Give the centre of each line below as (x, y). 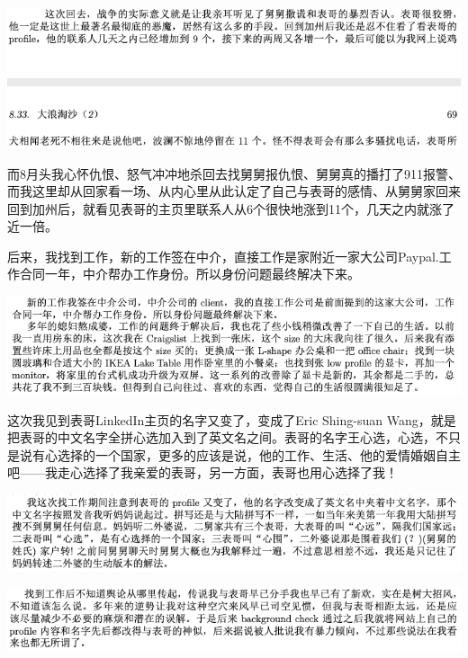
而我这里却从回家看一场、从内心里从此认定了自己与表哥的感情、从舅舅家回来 (234, 191)
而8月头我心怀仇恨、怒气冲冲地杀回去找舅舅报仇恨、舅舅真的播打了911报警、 (234, 173)
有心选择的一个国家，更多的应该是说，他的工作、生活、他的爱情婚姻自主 (246, 454)
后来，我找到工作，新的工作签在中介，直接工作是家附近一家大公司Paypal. (223, 256)
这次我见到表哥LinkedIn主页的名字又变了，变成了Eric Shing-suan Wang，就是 (232, 419)
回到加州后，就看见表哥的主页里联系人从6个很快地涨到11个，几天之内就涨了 (231, 208)
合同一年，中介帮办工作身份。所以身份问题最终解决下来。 (189, 274)
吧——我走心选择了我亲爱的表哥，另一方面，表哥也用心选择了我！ (202, 472)
